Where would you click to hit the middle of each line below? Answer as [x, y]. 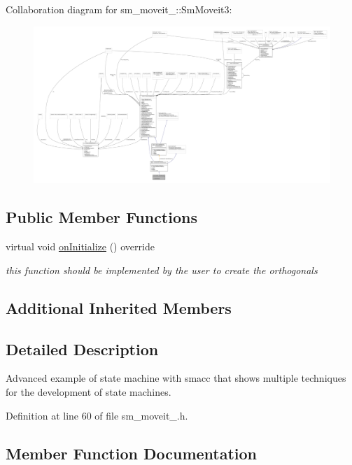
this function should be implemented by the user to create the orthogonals [162, 270]
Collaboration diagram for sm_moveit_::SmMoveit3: [119, 9]
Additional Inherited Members [119, 307]
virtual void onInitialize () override [80, 246]
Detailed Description [82, 349]
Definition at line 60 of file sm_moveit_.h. [97, 415]
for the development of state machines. [89, 391]
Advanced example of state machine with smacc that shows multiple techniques [176, 378]
